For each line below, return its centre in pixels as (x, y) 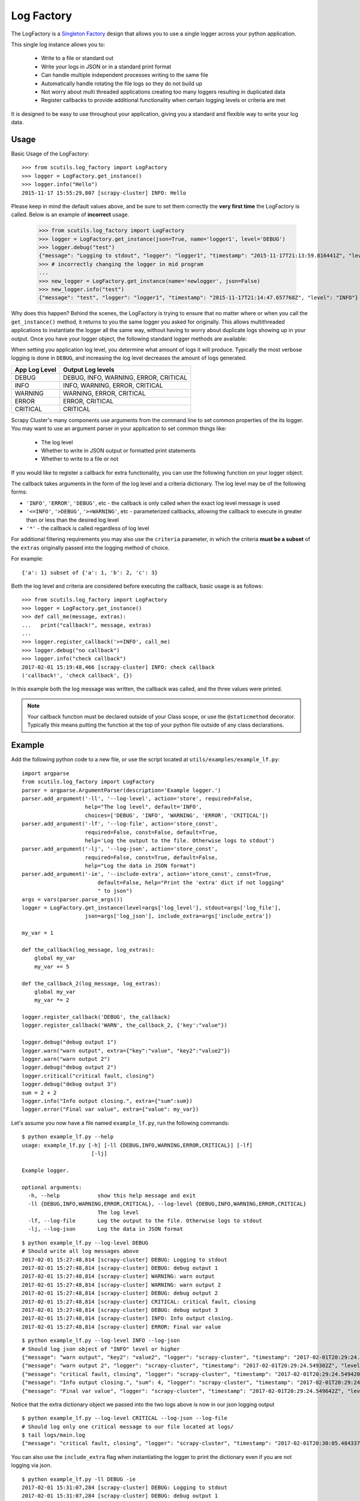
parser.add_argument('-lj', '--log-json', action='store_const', (120, 849)
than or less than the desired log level (73, 520)
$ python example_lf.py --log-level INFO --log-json (101, 1341)
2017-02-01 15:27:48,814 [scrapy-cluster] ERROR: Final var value (121, 1327)
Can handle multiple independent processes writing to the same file (124, 75)
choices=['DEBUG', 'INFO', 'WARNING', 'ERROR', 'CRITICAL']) (177, 815)
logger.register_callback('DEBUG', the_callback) (96, 1017)
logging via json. (31, 1466)
